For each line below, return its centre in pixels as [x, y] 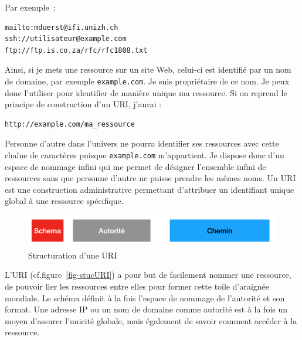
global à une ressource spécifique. [64, 201]
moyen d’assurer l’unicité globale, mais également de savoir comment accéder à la [151, 320]
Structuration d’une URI [73, 255]
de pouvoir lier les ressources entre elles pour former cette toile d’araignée [137, 286]
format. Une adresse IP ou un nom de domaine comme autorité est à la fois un [146, 309]
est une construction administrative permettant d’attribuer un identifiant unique [150, 189]
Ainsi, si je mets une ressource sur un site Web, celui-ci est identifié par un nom [148, 69]
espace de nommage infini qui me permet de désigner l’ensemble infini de [135, 166]
